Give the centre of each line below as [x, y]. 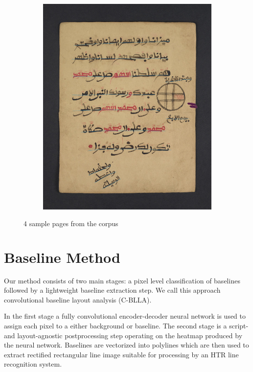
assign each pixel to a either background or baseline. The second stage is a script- [126, 326]
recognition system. [33, 364]
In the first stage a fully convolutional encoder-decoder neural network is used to [125, 316]
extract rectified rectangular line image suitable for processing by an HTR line [121, 354]
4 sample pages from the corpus [71, 223]
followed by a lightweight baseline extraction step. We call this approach [112, 290]
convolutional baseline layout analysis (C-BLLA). [78, 299]
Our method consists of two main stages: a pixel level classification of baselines [122, 280]
